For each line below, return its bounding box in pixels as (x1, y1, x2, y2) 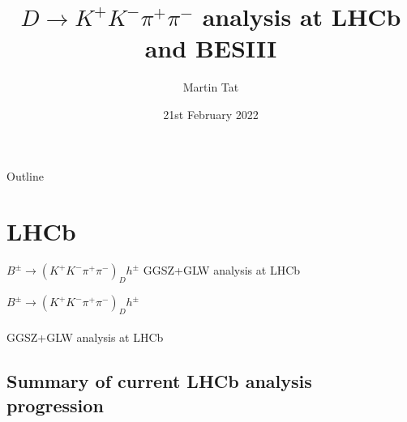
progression (6, 392, 104, 417)
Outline (6, 167, 44, 184)
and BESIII (144, 32, 277, 65)
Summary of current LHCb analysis (6, 369, 312, 394)
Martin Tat (182, 79, 239, 96)
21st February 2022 (163, 105, 259, 122)
